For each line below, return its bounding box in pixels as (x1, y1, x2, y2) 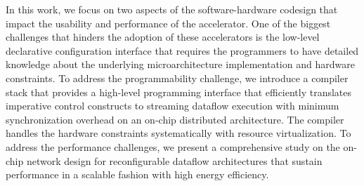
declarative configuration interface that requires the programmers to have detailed (6, 43, 359, 58)
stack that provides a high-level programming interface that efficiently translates (6, 84, 352, 99)
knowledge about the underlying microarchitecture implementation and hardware (6, 57, 355, 72)
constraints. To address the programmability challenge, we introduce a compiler (6, 70, 349, 85)
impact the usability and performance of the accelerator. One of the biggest (6, 15, 331, 30)
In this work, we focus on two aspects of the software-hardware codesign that (6, 2, 338, 16)
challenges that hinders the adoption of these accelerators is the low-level (6, 29, 320, 44)
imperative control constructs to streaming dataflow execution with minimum (6, 98, 339, 113)
